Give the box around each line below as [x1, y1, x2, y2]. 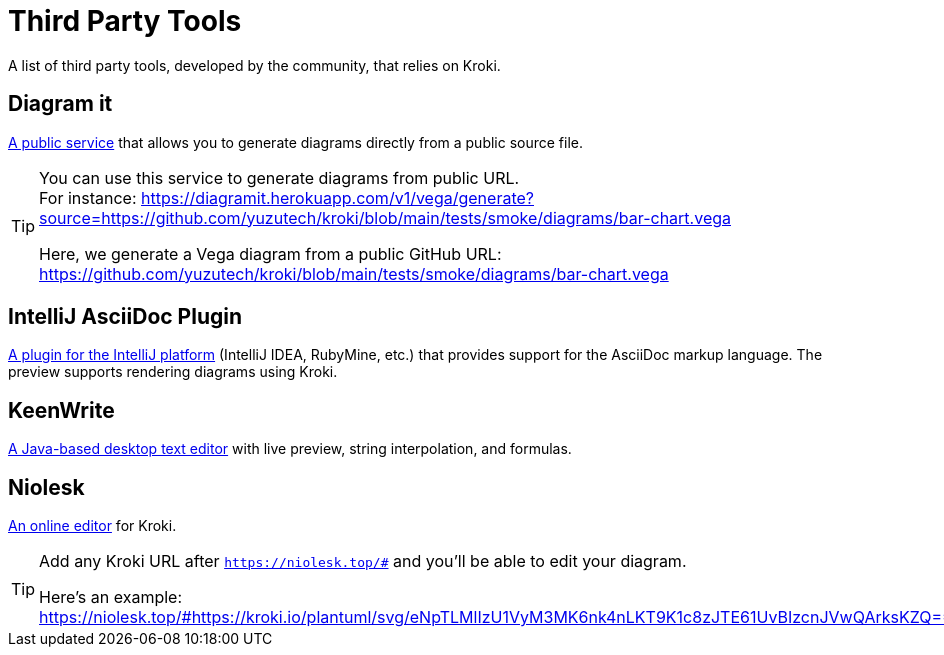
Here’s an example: [39, 587, 183, 608]
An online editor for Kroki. [8, 517, 177, 535]
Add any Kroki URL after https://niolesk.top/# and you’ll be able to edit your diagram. [39, 551, 687, 572]
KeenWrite [8, 397, 115, 423]
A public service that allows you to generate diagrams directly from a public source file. [8, 133, 584, 151]
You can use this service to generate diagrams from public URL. [39, 167, 520, 188]
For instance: [39, 187, 137, 208]
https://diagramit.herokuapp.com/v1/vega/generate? [141, 187, 534, 208]
